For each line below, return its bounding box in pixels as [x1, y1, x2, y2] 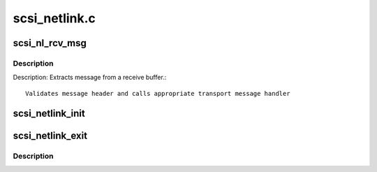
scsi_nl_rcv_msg [13, 37, 87, 49]
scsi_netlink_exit [13, 129, 87, 141]
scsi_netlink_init [13, 107, 85, 119]
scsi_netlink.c [13, 10, 96, 26]
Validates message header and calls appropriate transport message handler [25, 89, 290, 97]
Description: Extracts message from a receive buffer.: [13, 73, 167, 82]
